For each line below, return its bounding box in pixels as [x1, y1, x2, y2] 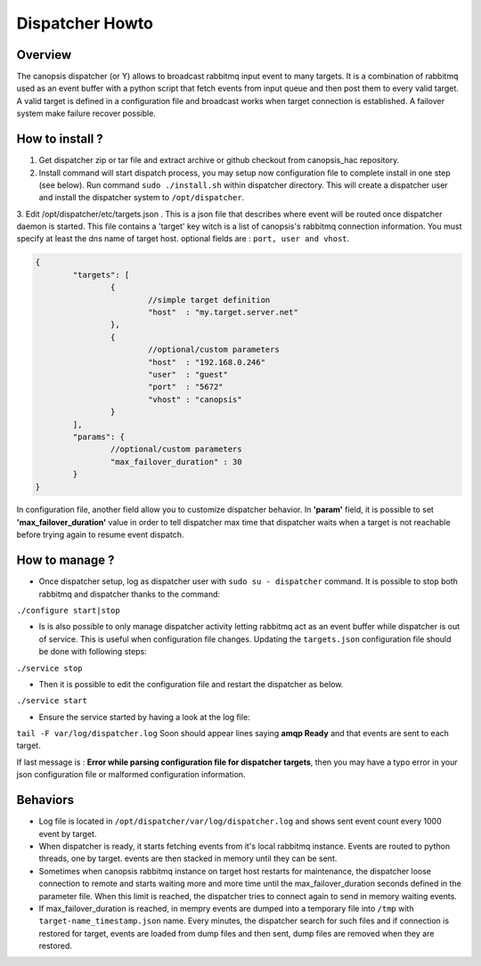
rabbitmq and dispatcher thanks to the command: [38, 589, 221, 599]
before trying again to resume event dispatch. [16, 530, 184, 540]
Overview [16, 47, 72, 62]
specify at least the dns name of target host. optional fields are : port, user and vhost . [16, 233, 350, 244]
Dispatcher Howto [16, 13, 153, 33]
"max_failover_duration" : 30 [110, 457, 242, 467]
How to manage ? [16, 553, 115, 568]
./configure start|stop [16, 605, 120, 615]
